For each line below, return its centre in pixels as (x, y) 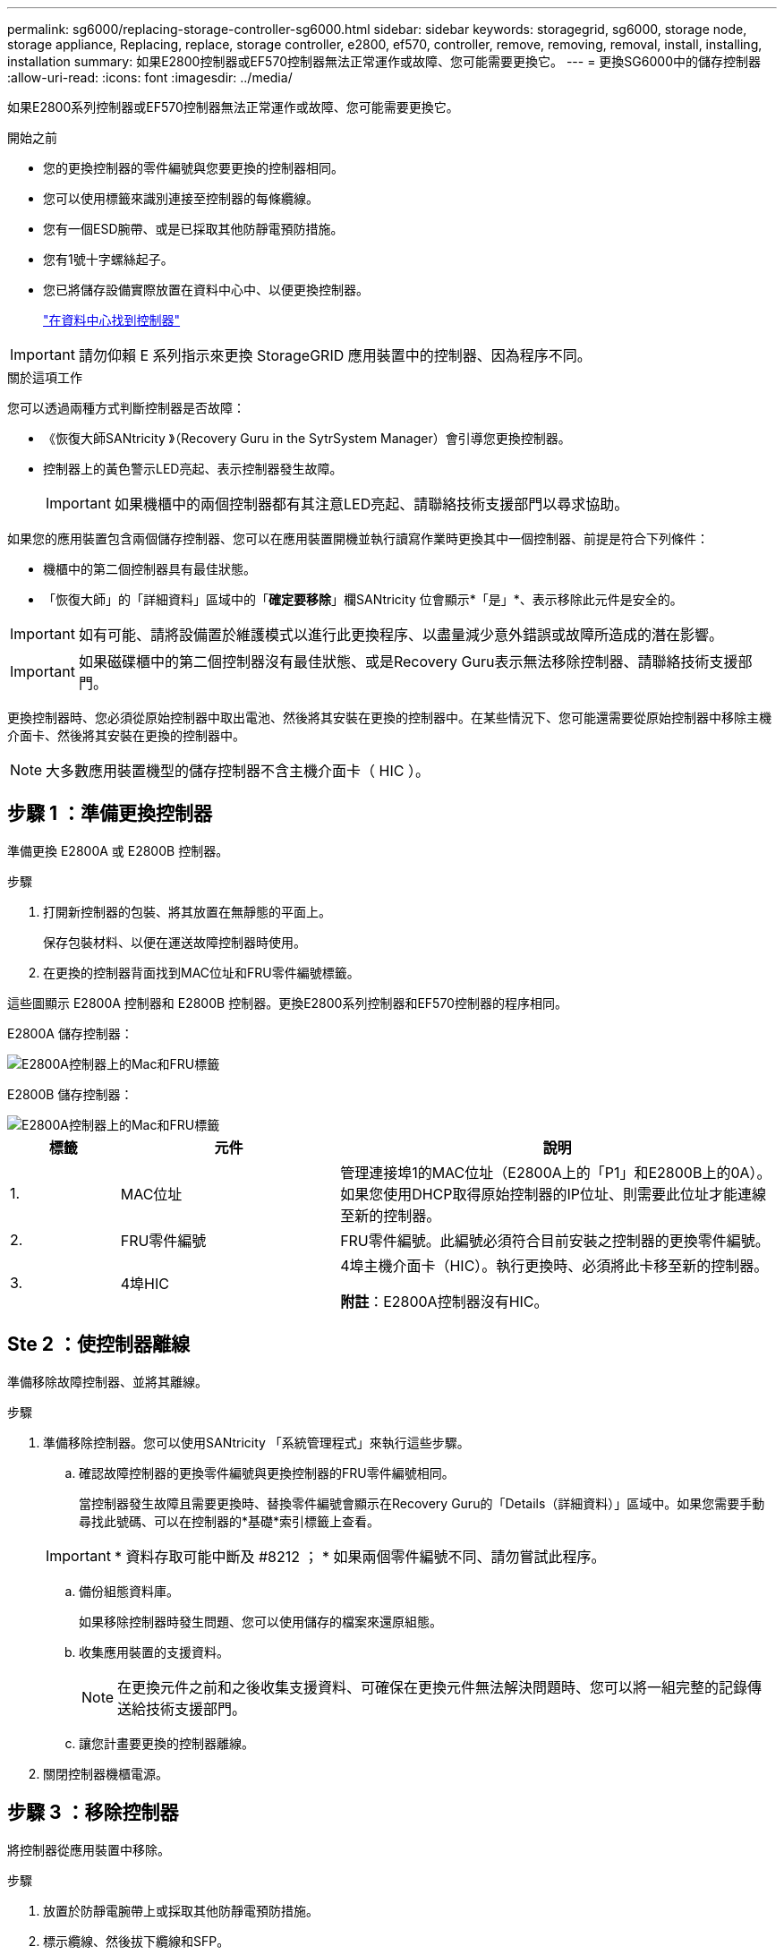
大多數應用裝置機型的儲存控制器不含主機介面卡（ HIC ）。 (238, 771)
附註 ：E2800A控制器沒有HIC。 (444, 1301)
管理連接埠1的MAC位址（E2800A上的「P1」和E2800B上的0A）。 (556, 1172)
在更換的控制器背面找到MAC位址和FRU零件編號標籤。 (201, 972)
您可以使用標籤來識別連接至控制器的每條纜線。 (181, 198)
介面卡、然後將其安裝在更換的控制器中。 (126, 735)
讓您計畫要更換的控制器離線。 (166, 1743)
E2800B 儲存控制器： (70, 1094)
